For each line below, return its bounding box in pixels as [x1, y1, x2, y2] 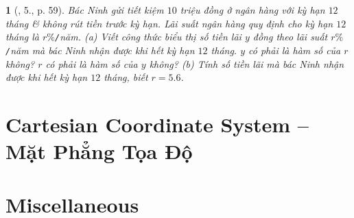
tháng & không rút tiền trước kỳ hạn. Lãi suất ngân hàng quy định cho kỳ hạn [5, 16, 333, 30]
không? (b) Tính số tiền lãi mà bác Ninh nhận [149, 56, 344, 71]
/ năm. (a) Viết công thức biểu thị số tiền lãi [55, 29, 241, 44]
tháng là [5, 29, 40, 44]
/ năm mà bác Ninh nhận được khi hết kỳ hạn [5, 43, 195, 57]
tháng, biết [104, 70, 148, 84]
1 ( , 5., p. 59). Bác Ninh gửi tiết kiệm [5, 3, 164, 16]
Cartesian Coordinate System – [5, 110, 309, 138]
